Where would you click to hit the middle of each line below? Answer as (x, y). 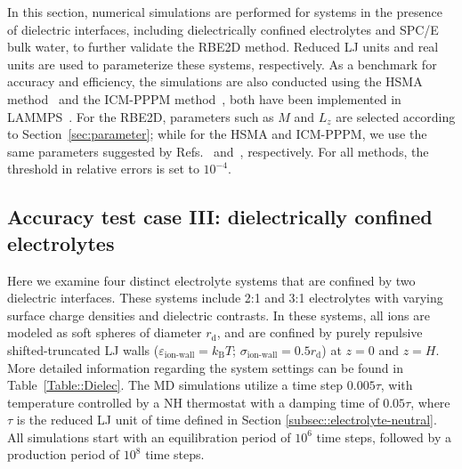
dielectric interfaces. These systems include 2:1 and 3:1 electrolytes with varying (225, 298)
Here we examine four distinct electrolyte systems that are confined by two (211, 280)
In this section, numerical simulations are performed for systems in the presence (225, 12)
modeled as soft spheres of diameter (105, 332)
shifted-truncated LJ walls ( (83, 349)
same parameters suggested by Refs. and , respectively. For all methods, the (218, 151)
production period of (64, 454)
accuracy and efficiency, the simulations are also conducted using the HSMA (215, 81)
